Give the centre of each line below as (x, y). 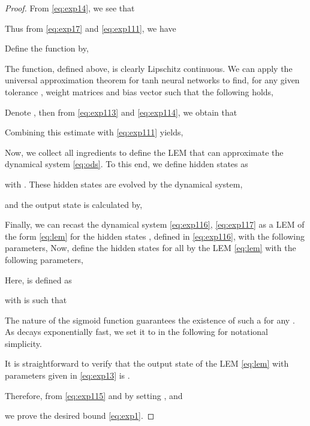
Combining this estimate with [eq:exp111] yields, (94, 132)
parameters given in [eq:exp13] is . (67, 375)
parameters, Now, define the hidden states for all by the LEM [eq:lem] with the (151, 248)
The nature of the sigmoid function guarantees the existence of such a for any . (150, 320)
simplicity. (23, 343)
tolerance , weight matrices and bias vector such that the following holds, (139, 91)
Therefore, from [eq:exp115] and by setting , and (94, 395)
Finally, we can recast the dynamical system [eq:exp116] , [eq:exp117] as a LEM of (155, 224)
